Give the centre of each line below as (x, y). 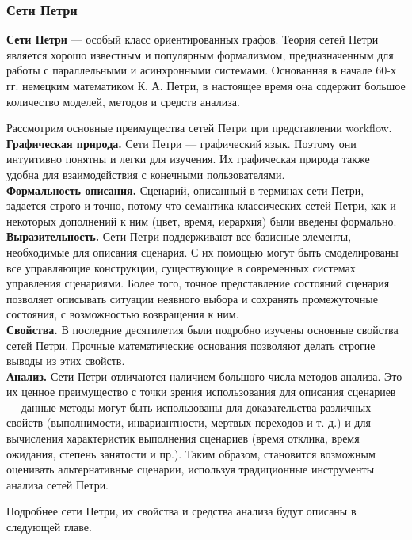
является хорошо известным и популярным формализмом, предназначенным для (200, 54)
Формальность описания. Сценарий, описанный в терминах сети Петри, (185, 190)
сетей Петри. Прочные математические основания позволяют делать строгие (191, 345)
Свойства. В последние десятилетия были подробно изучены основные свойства (202, 329)
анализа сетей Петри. (58, 484)
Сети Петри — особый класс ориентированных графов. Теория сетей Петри (193, 39)
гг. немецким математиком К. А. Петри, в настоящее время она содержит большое (206, 86)
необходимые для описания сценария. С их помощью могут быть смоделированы (202, 251)
